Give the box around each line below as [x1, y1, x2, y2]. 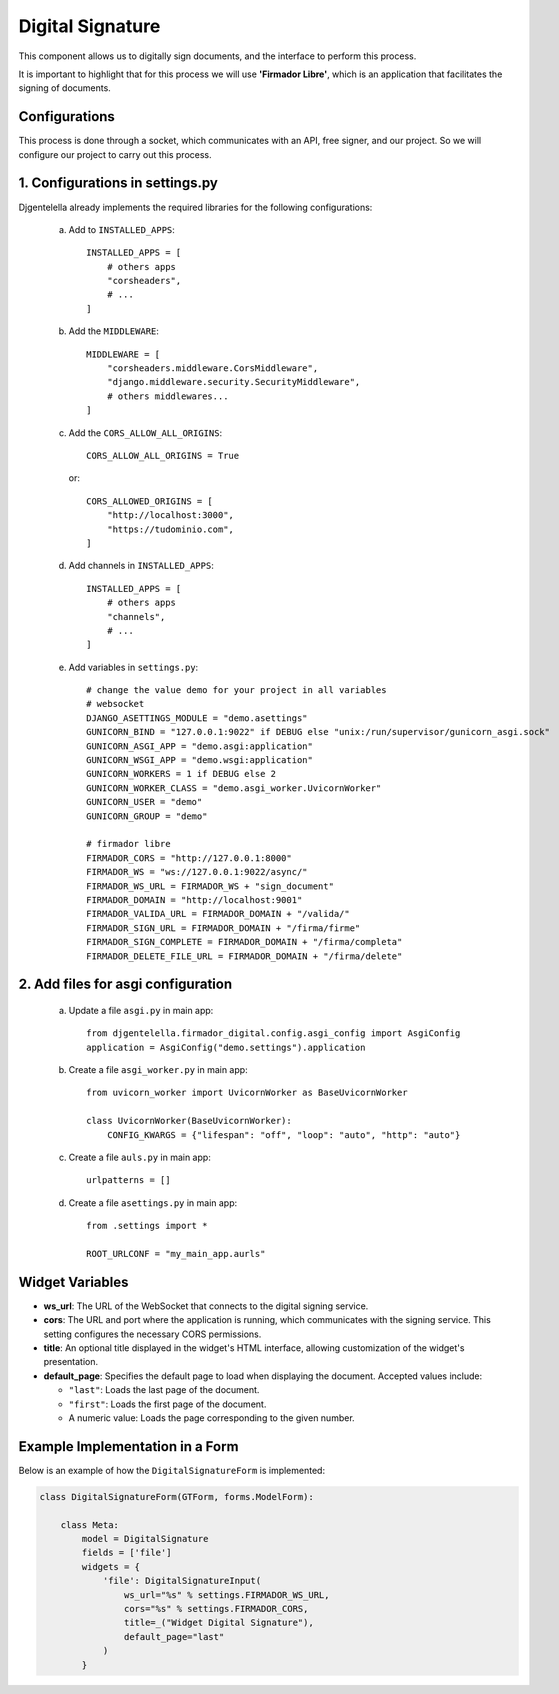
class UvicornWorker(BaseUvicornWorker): [86, 1115, 292, 1127]
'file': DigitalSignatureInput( [102, 1575, 262, 1587]
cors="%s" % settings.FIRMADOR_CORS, [123, 1603, 309, 1615]
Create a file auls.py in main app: [68, 1151, 212, 1164]
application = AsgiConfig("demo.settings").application [86, 1041, 366, 1053]
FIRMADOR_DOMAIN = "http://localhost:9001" [86, 894, 303, 905]
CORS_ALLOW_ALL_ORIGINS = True [86, 450, 240, 461]
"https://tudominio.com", [106, 523, 235, 535]
